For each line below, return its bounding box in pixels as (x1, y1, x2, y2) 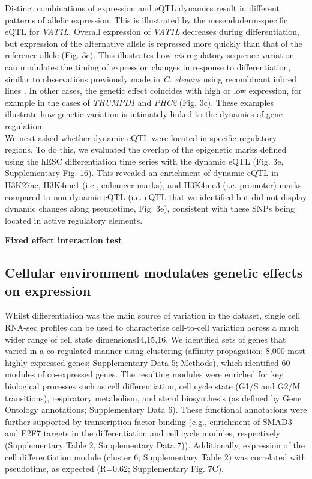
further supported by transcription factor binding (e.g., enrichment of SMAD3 (5, 415, 292, 427)
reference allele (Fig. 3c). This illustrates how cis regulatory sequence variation (5, 49, 295, 61)
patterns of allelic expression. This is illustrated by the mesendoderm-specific (5, 13, 288, 26)
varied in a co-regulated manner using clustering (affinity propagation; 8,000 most (5, 344, 305, 357)
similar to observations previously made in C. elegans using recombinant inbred (5, 72, 296, 85)
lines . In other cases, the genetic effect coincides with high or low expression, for (5, 84, 302, 97)
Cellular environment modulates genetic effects (5, 263, 303, 282)
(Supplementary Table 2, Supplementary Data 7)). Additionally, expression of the (5, 439, 305, 451)
